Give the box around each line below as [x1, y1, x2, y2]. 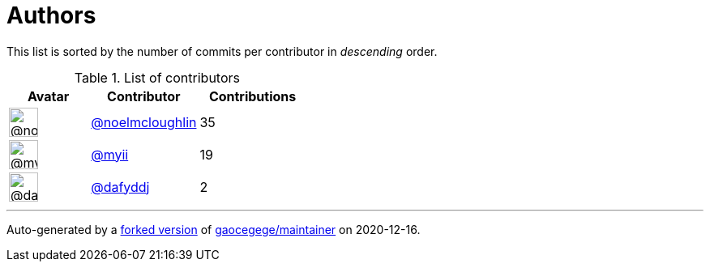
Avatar [27, 87, 70, 104]
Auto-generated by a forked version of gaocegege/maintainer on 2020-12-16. [6, 222, 421, 236]
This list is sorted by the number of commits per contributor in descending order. [6, 44, 438, 58]
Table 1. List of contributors [74, 69, 240, 86]
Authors [6, 2, 96, 29]
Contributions [208, 87, 297, 104]
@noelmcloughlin [91, 113, 197, 130]
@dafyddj [91, 178, 150, 195]
